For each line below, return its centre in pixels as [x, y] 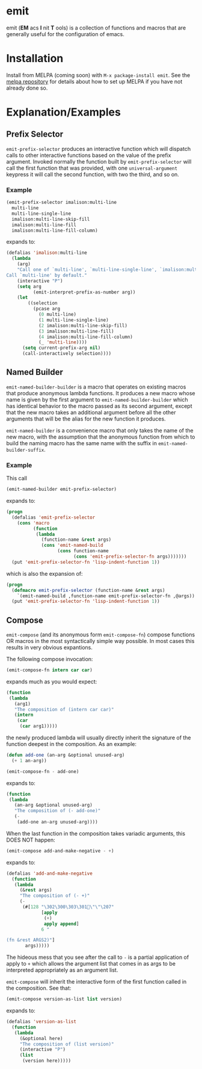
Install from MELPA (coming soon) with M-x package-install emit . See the [98, 75]
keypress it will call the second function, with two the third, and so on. [93, 174]
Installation [35, 59]
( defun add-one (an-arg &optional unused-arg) [66, 755]
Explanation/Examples [64, 112]
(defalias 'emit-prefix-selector [54, 517]
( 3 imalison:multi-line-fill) [76, 331]
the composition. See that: [39, 988]
